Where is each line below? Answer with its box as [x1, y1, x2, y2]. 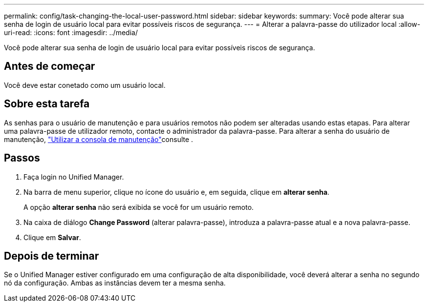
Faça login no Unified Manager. [23, 172, 124, 181]
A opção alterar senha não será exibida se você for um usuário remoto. [23, 203, 254, 211]
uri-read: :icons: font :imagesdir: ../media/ [4, 28, 138, 37]
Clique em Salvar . [23, 233, 81, 242]
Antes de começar [4, 60, 95, 73]
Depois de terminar [4, 249, 99, 262]
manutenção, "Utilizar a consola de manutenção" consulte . [4, 135, 193, 143]
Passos [4, 152, 40, 164]
